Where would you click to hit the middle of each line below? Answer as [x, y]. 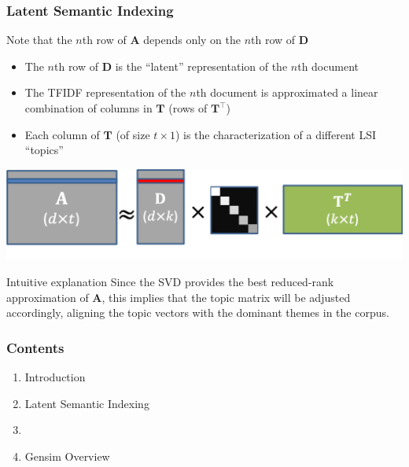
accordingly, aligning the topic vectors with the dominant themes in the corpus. [198, 313]
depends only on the [192, 40]
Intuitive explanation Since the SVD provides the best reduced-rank [170, 282]
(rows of [188, 108]
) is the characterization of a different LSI [276, 134]
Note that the [39, 40]
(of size [133, 134]
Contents [35, 347]
